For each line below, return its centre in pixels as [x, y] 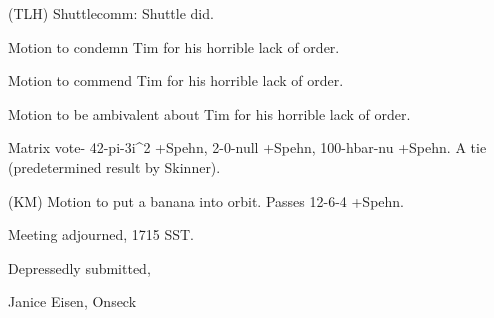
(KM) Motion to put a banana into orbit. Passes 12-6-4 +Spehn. [206, 200]
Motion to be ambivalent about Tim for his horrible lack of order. [209, 113]
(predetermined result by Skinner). [114, 166]
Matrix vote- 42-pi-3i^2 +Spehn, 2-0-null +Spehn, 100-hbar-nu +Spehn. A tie [247, 147]
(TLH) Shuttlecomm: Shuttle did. [111, 13]
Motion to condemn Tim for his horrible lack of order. [174, 46]
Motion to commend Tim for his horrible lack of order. [176, 80]
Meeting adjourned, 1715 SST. [101, 234]
